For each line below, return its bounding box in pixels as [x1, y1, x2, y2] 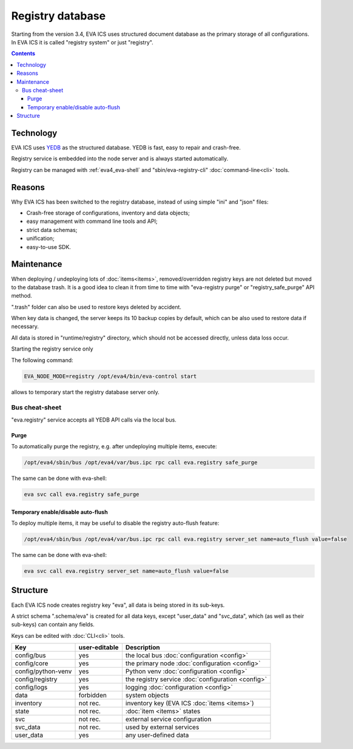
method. [11, 292, 33, 299]
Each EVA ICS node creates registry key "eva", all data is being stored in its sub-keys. [11, 601, 225, 609]
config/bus [15, 651, 46, 660]
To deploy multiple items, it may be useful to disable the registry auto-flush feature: [11, 519, 220, 527]
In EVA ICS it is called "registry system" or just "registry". [11, 38, 154, 46]
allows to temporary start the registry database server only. [11, 388, 160, 395]
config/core [15, 659, 49, 668]
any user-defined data [125, 731, 189, 739]
